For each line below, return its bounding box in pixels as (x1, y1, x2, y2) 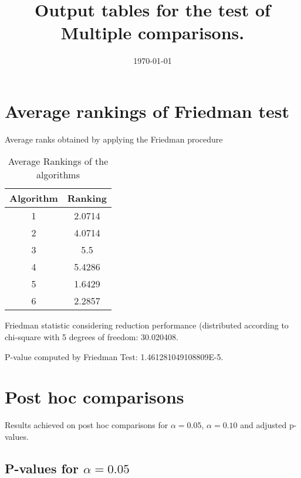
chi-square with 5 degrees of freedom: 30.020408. (5, 331, 178, 343)
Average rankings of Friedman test (5, 99, 289, 123)
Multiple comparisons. (60, 21, 245, 45)
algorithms (36, 168, 80, 182)
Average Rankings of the (8, 154, 109, 168)
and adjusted (240, 419, 287, 431)
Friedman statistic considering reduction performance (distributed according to (5, 319, 289, 331)
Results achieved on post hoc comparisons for (5, 419, 168, 431)
